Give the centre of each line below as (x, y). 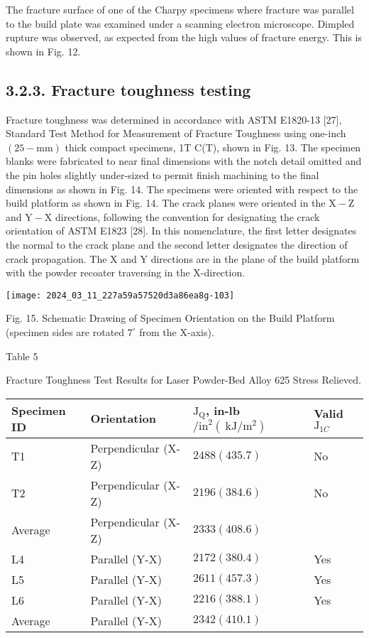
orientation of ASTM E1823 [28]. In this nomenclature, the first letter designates (181, 231)
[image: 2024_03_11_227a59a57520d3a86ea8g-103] (120, 295)
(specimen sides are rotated (65, 331)
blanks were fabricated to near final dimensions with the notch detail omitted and (184, 161)
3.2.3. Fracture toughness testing (128, 89)
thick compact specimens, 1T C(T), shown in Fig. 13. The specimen (213, 147)
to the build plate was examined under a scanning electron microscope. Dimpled (180, 23)
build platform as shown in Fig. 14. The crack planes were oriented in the (166, 203)
